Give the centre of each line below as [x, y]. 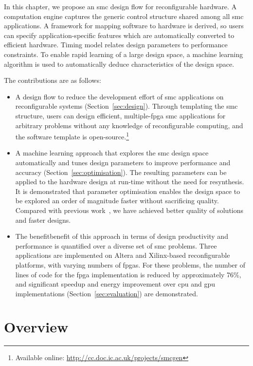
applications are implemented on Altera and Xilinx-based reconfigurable [123, 255]
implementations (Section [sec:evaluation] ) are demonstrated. [107, 293]
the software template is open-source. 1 [72, 136]
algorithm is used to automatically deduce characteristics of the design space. [119, 64]
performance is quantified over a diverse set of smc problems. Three [116, 245]
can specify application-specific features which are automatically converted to [119, 35]
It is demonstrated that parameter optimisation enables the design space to [128, 191]
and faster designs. [43, 220]
